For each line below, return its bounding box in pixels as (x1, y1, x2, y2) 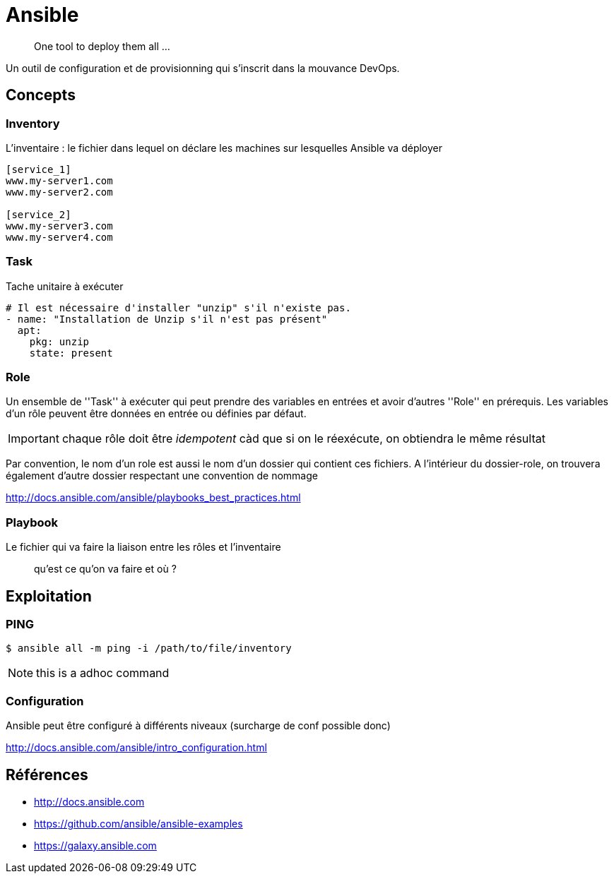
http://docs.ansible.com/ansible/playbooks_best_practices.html (6, 491, 301, 504)
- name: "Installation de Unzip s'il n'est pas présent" (6, 313, 328, 325)
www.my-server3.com (6, 220, 113, 232)
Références (6, 765, 88, 784)
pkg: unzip (29, 335, 90, 347)
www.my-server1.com (6, 174, 113, 186)
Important (8, 431, 59, 446)
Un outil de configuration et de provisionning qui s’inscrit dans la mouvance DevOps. (6, 61, 400, 74)
